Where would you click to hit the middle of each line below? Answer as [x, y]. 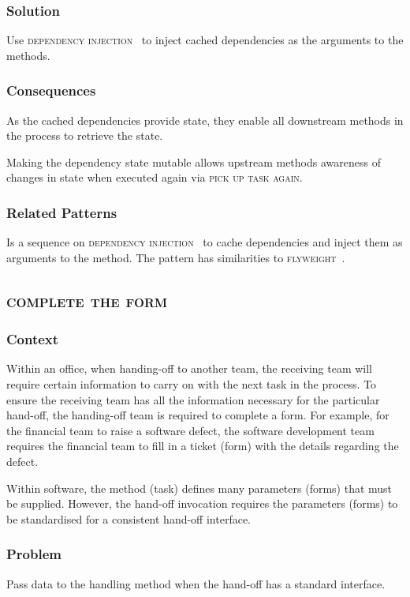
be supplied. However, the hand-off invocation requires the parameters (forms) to [202, 503]
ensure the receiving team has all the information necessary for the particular [193, 399]
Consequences [51, 90]
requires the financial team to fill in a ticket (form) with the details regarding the [203, 446]
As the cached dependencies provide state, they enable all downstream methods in [205, 120]
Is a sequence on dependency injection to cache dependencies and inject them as [205, 242]
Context [33, 339]
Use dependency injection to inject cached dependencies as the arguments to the [205, 40]
